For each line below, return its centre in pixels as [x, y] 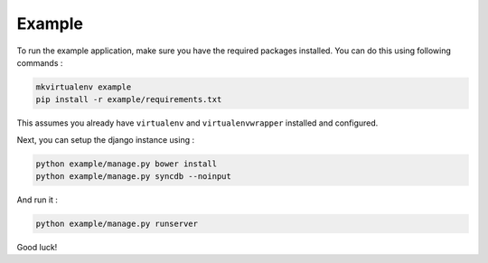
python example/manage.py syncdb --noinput [134, 177]
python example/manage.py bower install [126, 164]
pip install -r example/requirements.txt [129, 100]
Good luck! [37, 248]
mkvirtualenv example [84, 87]
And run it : [38, 200]
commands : [40, 62]
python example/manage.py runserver [117, 224]
